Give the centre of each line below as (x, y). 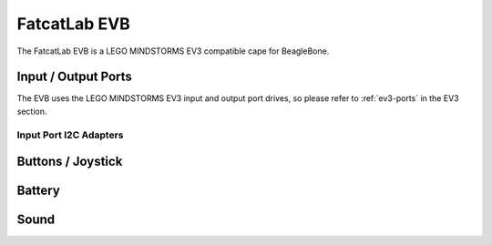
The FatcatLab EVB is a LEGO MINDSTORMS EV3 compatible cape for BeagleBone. (173, 51)
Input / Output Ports (74, 77)
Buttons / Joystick (70, 162)
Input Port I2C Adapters (70, 135)
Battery (39, 191)
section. (32, 111)
